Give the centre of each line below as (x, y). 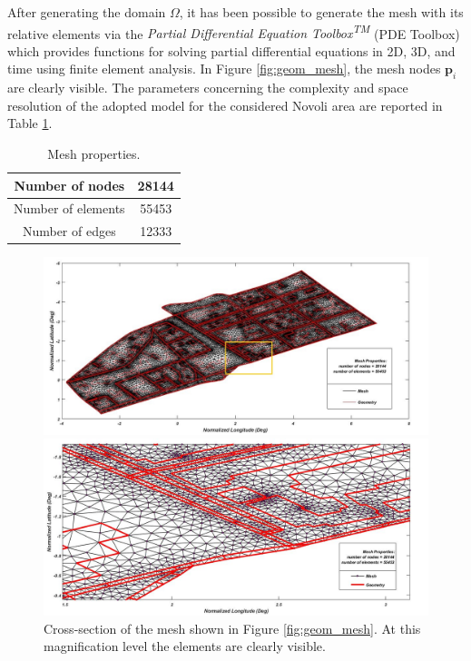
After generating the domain (87, 12)
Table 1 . (30, 123)
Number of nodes (69, 185)
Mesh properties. (94, 154)
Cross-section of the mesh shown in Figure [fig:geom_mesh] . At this (232, 628)
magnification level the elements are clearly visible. (185, 646)
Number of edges (69, 231)
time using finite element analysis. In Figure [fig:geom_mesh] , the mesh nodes (224, 69)
